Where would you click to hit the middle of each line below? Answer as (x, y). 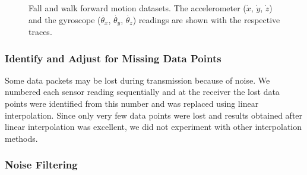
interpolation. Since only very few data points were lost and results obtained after (154, 115)
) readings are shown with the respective (206, 19)
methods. (21, 138)
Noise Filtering (41, 165)
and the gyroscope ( (65, 19)
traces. (40, 32)
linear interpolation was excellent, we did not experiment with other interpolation (153, 127)
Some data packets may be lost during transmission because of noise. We (137, 80)
